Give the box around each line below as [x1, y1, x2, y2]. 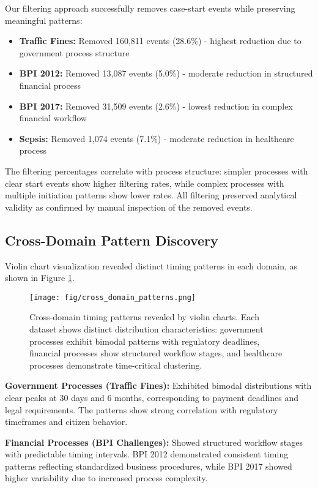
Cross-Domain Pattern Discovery [5, 230, 218, 249]
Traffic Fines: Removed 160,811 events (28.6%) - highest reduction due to [19, 34, 301, 47]
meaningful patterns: [5, 13, 83, 26]
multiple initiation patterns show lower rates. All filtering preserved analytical [5, 189, 297, 201]
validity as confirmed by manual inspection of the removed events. [5, 200, 253, 213]
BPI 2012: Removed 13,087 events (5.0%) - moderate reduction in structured [19, 67, 313, 80]
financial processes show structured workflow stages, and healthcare [29, 347, 283, 359]
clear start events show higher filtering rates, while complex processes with [5, 176, 284, 189]
